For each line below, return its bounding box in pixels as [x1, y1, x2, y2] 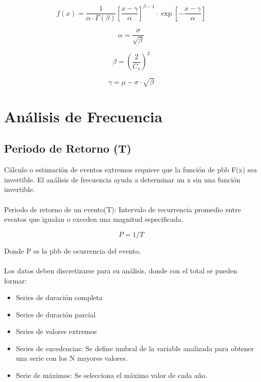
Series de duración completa [16, 292, 103, 303]
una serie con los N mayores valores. [16, 353, 128, 363]
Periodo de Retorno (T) [4, 140, 132, 156]
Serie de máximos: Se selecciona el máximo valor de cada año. [16, 370, 207, 380]
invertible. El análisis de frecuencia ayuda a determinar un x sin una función [4, 174, 241, 184]
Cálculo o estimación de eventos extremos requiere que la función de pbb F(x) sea [4, 164, 257, 175]
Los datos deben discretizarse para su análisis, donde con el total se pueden [4, 265, 237, 275]
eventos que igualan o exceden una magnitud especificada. [4, 214, 183, 224]
